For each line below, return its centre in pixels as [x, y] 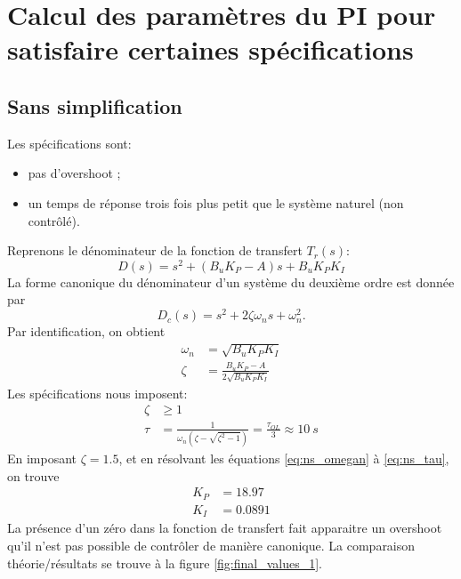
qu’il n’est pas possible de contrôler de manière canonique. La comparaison [211, 545]
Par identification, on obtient [86, 331]
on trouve [33, 475]
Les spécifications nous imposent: [97, 393]
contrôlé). [54, 220]
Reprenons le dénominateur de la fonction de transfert [155, 250]
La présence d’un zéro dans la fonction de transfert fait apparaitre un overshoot [225, 528]
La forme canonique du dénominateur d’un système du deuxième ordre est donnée [231, 281]
